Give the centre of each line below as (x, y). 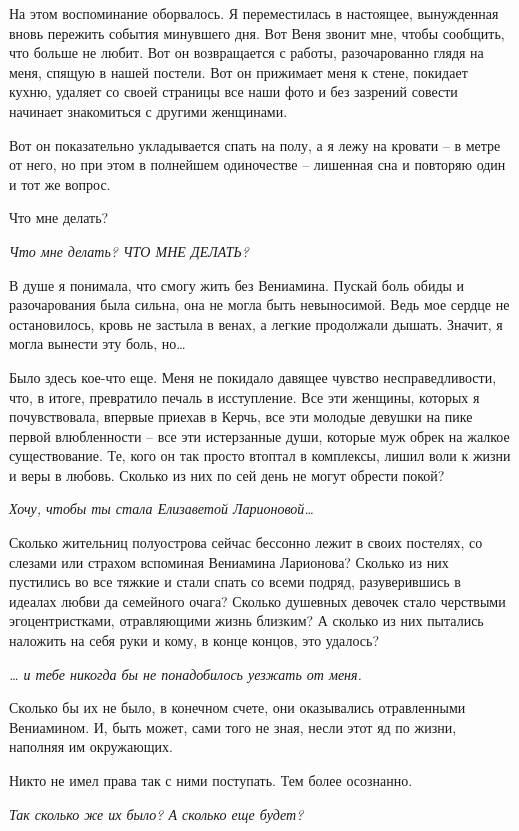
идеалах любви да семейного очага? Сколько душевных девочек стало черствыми (257, 600)
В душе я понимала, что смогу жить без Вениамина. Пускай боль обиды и (237, 284)
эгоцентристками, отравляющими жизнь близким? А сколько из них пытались (246, 620)
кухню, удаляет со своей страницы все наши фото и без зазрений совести (233, 91)
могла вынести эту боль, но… (97, 343)
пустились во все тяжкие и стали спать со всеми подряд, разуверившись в (235, 581)
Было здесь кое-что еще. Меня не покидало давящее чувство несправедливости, (253, 376)
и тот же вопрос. (60, 183)
